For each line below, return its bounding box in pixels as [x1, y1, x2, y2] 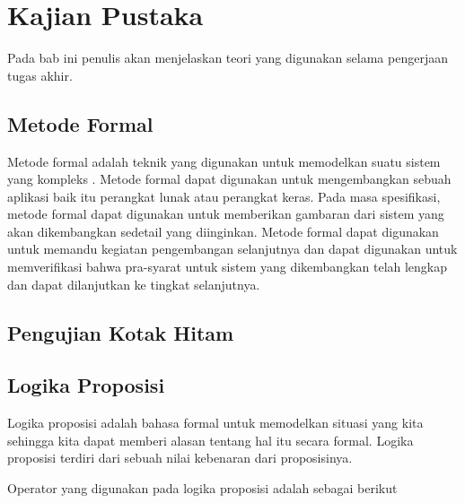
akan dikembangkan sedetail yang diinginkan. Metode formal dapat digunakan [7, 221, 439, 240]
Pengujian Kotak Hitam [7, 318, 234, 346]
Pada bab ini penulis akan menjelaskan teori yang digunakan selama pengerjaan [7, 48, 448, 67]
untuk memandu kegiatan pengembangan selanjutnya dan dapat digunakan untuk [7, 239, 458, 258]
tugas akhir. [7, 65, 73, 84]
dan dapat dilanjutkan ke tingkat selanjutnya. [7, 274, 260, 293]
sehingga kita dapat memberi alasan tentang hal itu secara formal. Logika [7, 430, 414, 449]
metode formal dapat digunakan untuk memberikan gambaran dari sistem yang [7, 204, 444, 223]
